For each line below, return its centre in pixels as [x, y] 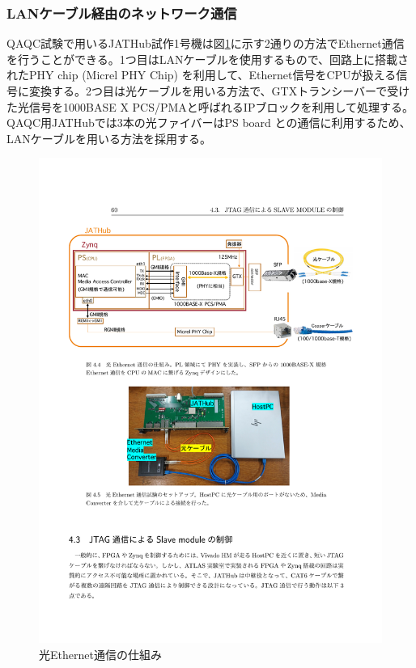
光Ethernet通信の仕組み [100, 654]
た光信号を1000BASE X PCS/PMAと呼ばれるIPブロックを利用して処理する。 [210, 106]
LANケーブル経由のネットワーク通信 [122, 13]
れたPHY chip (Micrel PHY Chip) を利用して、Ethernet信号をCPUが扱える [202, 75]
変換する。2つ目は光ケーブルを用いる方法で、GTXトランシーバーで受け [219, 91]
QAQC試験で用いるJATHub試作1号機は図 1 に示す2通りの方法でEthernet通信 [206, 43]
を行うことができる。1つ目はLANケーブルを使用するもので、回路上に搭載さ [208, 59]
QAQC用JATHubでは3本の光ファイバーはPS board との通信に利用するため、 [209, 123]
